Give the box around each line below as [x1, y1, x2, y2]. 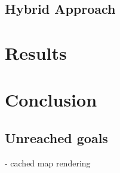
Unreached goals [5, 128, 108, 147]
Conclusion [5, 87, 97, 112]
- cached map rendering [5, 156, 91, 169]
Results [5, 40, 67, 65]
